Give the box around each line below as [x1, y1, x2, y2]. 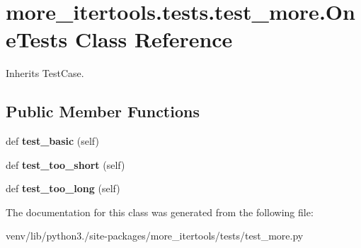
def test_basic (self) [6, 134, 99, 148]
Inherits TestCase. [6, 66, 84, 81]
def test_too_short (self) [6, 157, 125, 172]
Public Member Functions [6, 100, 200, 122]
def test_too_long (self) [6, 181, 120, 196]
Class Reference [74, 25, 233, 54]
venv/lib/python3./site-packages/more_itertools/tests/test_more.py [6, 228, 304, 243]
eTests [6, 25, 68, 54]
